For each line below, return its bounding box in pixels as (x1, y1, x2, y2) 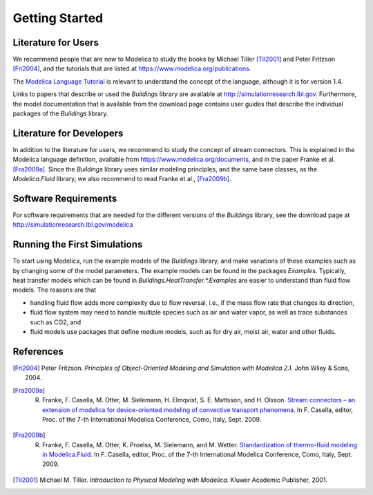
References (12, 346, 64, 357)
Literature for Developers (12, 127, 124, 139)
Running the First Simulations (12, 239, 143, 250)
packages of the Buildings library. (12, 109, 108, 118)
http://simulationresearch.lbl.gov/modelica (12, 221, 133, 229)
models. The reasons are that (12, 286, 97, 294)
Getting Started (12, 10, 104, 26)
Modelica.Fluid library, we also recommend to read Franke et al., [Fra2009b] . (12, 175, 231, 183)
